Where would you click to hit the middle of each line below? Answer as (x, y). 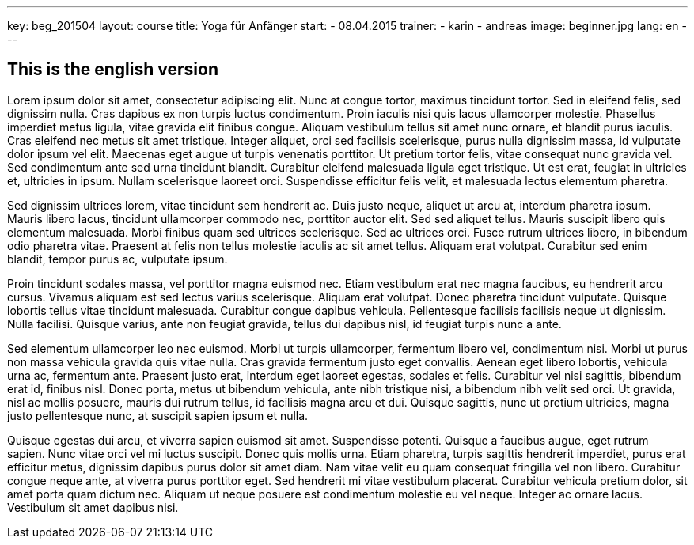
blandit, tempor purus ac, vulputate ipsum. (118, 259)
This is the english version (113, 70)
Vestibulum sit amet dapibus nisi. (93, 507)
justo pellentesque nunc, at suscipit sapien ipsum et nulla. (158, 415)
